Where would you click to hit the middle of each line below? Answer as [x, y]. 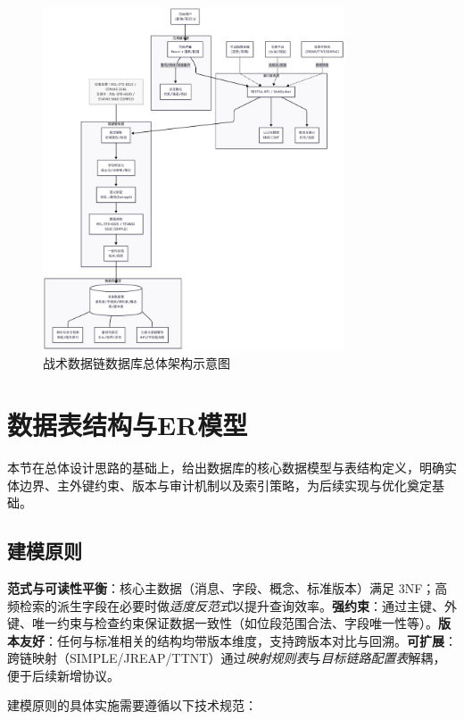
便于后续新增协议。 [63, 675]
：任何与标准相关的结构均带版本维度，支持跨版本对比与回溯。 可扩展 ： [251, 640]
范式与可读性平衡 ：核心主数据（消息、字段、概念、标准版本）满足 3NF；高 [228, 587]
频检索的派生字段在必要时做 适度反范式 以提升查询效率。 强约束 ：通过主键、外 [232, 605]
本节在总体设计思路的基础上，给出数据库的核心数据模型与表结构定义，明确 [226, 467]
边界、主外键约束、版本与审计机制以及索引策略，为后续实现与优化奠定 [225, 485]
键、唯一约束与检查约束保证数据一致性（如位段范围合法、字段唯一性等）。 [223, 623]
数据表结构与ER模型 [128, 424]
